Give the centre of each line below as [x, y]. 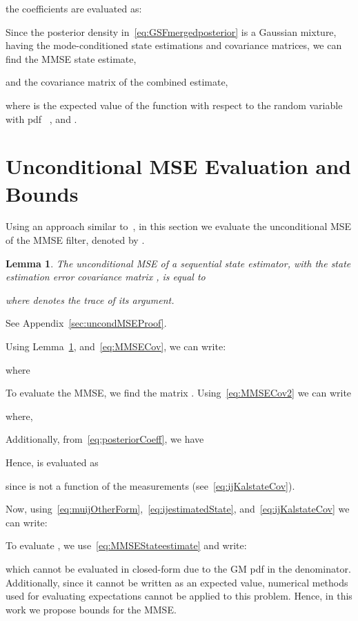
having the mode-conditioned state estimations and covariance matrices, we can [174, 45]
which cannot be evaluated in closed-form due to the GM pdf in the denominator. [178, 568]
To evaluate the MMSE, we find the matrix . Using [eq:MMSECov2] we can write [179, 393]
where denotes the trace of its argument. [90, 299]
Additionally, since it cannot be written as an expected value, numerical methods [177, 582]
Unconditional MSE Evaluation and [179, 166]
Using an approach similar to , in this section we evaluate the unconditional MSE [179, 226]
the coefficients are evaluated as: [74, 8]
